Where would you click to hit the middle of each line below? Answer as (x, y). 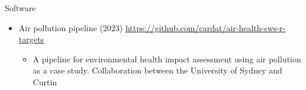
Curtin (45, 81)
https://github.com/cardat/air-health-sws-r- (205, 27)
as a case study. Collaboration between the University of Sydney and (157, 70)
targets (31, 39)
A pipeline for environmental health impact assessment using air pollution (167, 59)
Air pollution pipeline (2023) (71, 27)
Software (20, 8)
